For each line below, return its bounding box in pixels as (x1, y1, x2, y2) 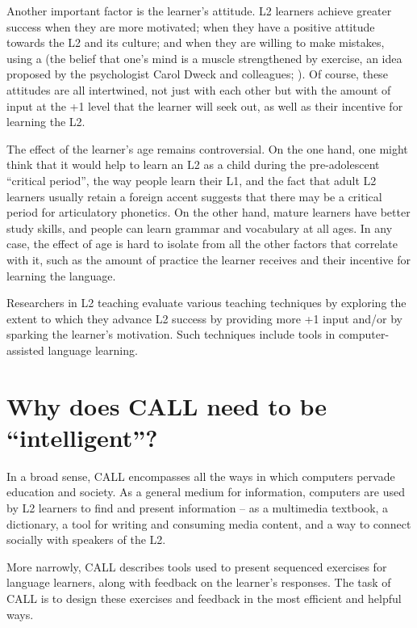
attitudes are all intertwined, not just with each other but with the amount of (6, 81, 391, 98)
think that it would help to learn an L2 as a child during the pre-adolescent (6, 156, 380, 173)
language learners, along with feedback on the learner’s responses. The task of (6, 574, 391, 591)
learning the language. (6, 267, 116, 284)
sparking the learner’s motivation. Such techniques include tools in (6, 326, 336, 343)
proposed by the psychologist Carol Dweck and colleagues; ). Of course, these (6, 65, 388, 82)
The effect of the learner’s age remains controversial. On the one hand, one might (6, 140, 408, 157)
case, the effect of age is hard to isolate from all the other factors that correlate (6, 235, 398, 252)
